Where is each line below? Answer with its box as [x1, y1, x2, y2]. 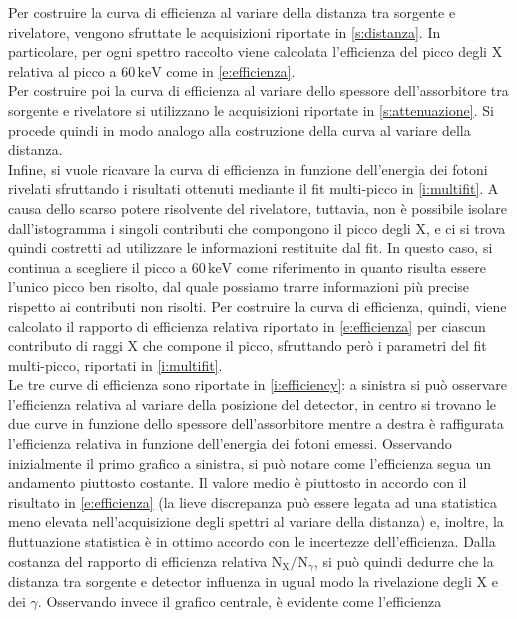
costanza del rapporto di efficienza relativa [8, 550, 268, 571]
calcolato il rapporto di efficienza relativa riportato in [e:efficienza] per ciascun [8, 315, 486, 336]
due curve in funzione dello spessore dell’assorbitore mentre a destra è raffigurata [8, 413, 504, 434]
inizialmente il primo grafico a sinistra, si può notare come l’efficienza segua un [8, 452, 492, 473]
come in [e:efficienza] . [166, 60, 296, 81]
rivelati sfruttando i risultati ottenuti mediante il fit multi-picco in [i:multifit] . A [8, 178, 499, 199]
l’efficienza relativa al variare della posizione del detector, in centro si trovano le [8, 393, 497, 414]
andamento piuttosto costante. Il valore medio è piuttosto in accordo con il [8, 472, 467, 493]
